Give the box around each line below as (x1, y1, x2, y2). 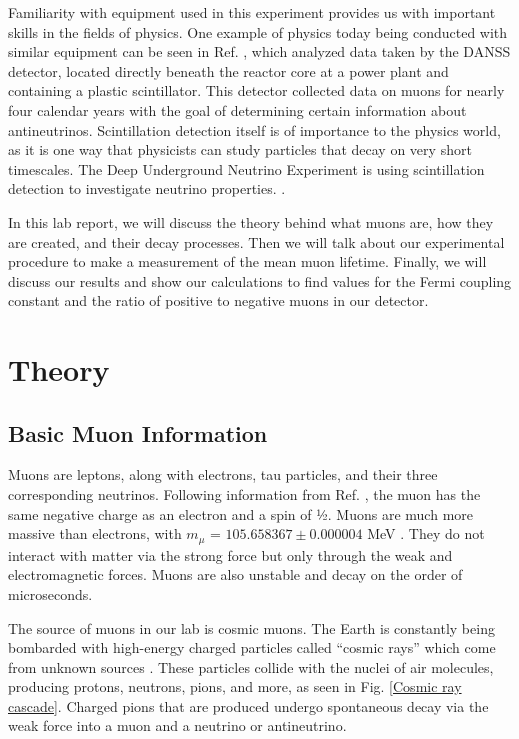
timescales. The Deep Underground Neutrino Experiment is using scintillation (8, 158, 485, 179)
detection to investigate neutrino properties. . (8, 178, 286, 199)
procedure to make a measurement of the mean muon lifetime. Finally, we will (8, 251, 487, 272)
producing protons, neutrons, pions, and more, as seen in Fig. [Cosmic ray (8, 676, 462, 697)
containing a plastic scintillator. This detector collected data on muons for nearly (8, 80, 505, 101)
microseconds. (8, 583, 93, 604)
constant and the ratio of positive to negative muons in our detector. (8, 290, 429, 311)
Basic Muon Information (8, 417, 268, 448)
